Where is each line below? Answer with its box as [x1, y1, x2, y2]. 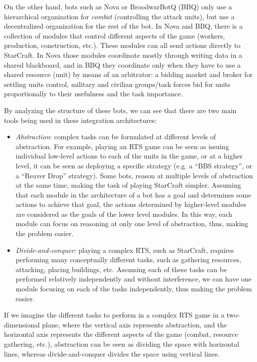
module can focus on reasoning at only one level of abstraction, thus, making [15, 218, 249, 229]
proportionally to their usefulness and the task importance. [4, 88, 183, 99]
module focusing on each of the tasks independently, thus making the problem [15, 283, 252, 294]
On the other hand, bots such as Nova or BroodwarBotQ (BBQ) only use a [4, 1, 232, 11]
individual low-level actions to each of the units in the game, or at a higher [15, 151, 243, 161]
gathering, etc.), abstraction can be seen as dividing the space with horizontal [4, 339, 240, 349]
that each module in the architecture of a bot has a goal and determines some [15, 189, 252, 200]
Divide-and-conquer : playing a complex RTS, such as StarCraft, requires [15, 244, 234, 255]
